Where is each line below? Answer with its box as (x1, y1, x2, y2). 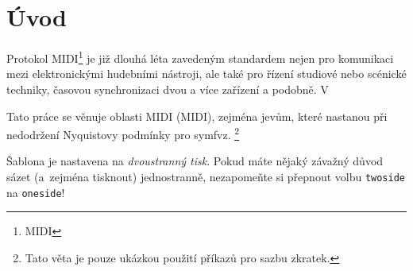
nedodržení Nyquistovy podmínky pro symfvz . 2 (6, 124, 240, 142)
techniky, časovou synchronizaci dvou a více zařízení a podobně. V (6, 80, 329, 97)
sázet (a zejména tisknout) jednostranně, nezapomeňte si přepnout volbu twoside (6, 168, 406, 184)
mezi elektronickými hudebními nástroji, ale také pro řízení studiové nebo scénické (6, 65, 407, 82)
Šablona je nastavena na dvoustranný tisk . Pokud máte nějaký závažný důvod (6, 153, 384, 169)
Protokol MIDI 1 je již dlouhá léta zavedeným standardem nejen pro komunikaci (6, 48, 394, 66)
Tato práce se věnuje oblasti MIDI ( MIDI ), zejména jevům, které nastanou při (6, 107, 388, 124)
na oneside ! (6, 184, 65, 200)
